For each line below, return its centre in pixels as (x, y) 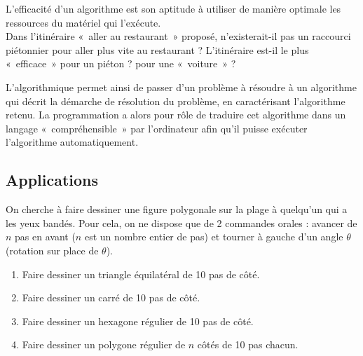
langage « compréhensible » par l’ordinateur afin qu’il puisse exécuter (157, 128)
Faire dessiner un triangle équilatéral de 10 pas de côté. (141, 274)
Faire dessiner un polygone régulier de (104, 344)
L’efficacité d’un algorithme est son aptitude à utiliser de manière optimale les (173, 8)
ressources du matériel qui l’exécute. (83, 22)
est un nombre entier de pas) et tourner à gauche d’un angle (214, 237)
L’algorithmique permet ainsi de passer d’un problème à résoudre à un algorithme (181, 87)
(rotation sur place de (52, 250)
